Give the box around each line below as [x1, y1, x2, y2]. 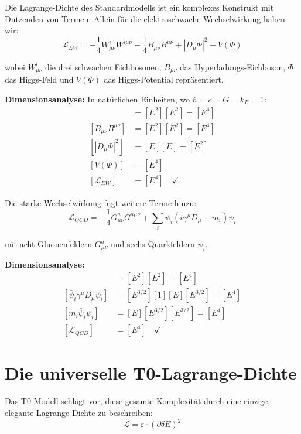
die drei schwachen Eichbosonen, [45, 60, 162, 73]
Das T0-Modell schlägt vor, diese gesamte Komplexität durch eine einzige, [5, 395, 271, 407]
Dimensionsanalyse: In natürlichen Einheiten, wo [5, 93, 190, 105]
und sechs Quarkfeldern [110, 238, 195, 250]
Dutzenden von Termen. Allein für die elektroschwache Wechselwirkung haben [5, 12, 285, 25]
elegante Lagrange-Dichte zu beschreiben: [5, 406, 153, 418]
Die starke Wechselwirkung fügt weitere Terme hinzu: [5, 196, 197, 209]
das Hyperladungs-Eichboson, [179, 60, 286, 73]
